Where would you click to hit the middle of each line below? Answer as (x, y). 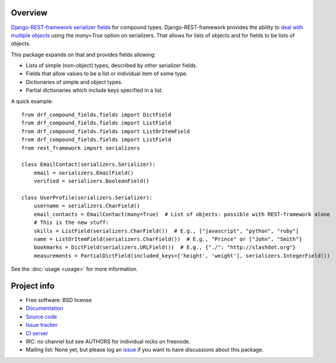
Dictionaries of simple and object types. (74, 82)
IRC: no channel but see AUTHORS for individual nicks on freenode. (108, 341)
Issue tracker (42, 325)
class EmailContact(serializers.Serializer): (89, 165)
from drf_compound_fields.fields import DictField (96, 115)
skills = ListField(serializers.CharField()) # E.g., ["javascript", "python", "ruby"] (166, 231)
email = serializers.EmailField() (84, 173)
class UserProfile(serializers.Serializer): (87, 197)
